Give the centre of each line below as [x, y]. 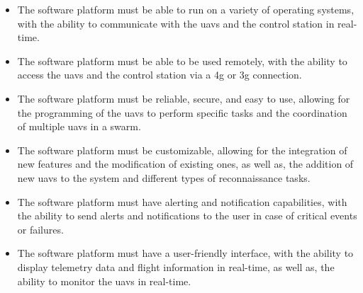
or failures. [40, 229]
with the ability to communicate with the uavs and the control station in [176, 23]
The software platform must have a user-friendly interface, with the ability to [185, 253]
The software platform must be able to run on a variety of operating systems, [186, 9]
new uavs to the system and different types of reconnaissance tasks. [164, 177]
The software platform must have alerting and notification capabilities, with [182, 201]
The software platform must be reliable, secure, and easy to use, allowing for [184, 98]
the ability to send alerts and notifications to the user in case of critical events [187, 216]
